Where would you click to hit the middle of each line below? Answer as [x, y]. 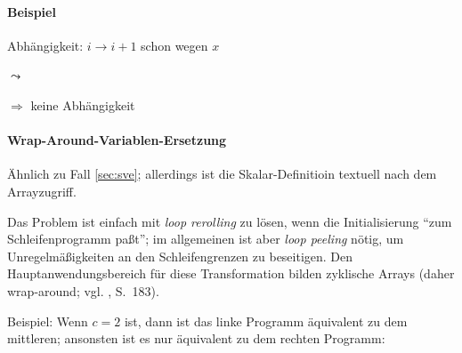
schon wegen [174, 45]
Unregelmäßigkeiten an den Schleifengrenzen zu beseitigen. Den [180, 256]
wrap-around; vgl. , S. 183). [83, 290]
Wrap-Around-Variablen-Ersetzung [117, 140]
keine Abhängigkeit [83, 104]
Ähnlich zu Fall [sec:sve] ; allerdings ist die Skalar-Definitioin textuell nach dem [222, 174]
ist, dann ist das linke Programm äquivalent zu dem [266, 321]
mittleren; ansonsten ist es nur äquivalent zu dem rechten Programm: [196, 338]
